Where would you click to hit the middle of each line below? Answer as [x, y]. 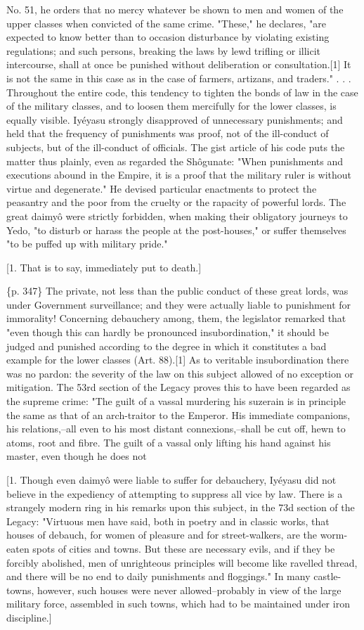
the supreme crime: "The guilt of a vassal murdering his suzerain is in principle [176, 401]
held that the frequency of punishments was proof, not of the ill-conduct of [168, 133]
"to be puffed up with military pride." [87, 244]
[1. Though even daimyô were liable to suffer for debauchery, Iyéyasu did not [171, 480]
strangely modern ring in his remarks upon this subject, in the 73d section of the [181, 507]
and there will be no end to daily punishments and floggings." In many [158, 576]
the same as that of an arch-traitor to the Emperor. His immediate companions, [178, 414]
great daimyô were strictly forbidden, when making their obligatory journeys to [177, 216]
